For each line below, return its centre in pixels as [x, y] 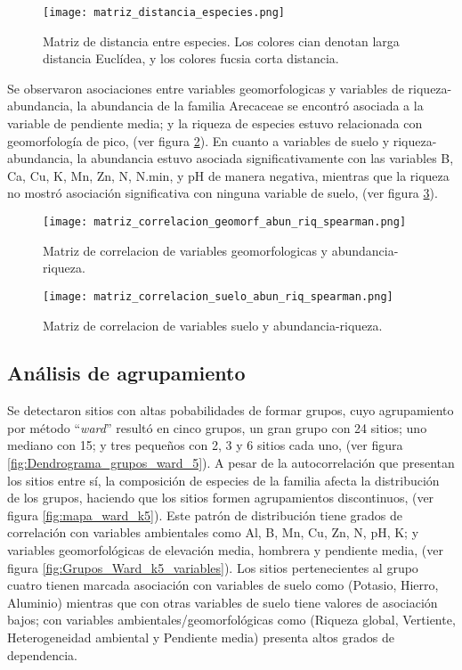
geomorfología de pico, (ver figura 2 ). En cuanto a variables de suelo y [199, 140]
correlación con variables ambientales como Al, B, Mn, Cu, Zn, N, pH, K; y [213, 532]
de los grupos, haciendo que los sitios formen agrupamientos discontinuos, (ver [221, 498]
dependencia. [42, 654]
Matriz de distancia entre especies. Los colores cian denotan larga [221, 41]
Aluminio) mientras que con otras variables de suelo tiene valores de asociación [223, 602]
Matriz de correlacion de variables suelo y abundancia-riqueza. [213, 325]
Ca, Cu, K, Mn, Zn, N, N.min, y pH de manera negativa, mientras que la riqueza [228, 175]
